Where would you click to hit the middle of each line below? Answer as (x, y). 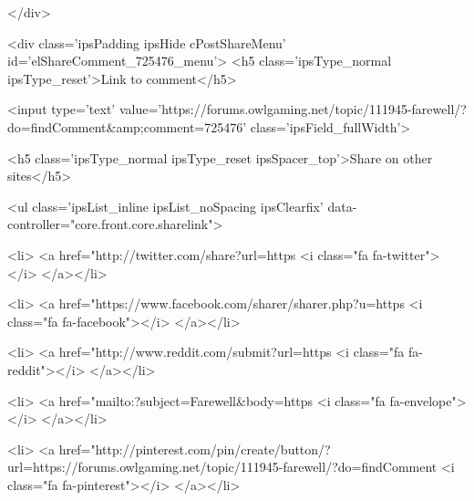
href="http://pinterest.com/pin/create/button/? (195, 449)
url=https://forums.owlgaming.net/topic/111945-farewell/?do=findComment (222, 467)
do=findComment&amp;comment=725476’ (127, 126)
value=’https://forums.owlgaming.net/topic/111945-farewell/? (293, 109)
